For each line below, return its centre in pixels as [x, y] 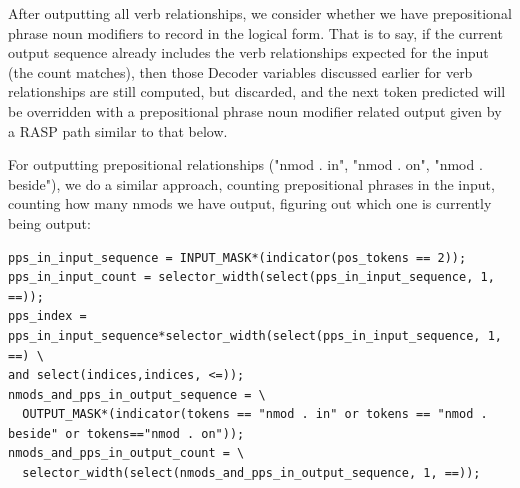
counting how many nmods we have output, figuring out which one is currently [250, 203]
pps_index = [47, 316]
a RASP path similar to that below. [118, 130]
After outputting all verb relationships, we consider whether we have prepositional [260, 13]
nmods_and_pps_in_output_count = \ [126, 453]
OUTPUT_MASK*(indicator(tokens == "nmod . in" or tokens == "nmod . [255, 414]
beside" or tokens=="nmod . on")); [126, 433]
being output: [49, 222]
